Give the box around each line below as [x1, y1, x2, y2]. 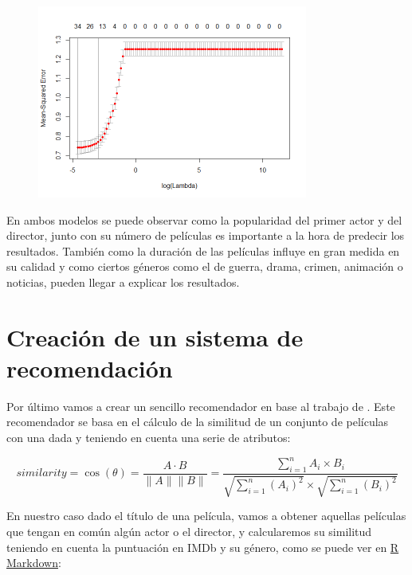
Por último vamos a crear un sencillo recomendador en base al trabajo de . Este [6, 397, 395, 414]
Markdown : [6, 554, 61, 571]
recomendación [6, 351, 173, 384]
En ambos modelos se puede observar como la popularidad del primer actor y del [6, 211, 402, 228]
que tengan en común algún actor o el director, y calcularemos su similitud [6, 522, 372, 539]
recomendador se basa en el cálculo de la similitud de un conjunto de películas [6, 413, 389, 430]
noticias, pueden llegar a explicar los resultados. [6, 273, 240, 290]
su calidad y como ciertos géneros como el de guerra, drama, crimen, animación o [6, 258, 403, 275]
